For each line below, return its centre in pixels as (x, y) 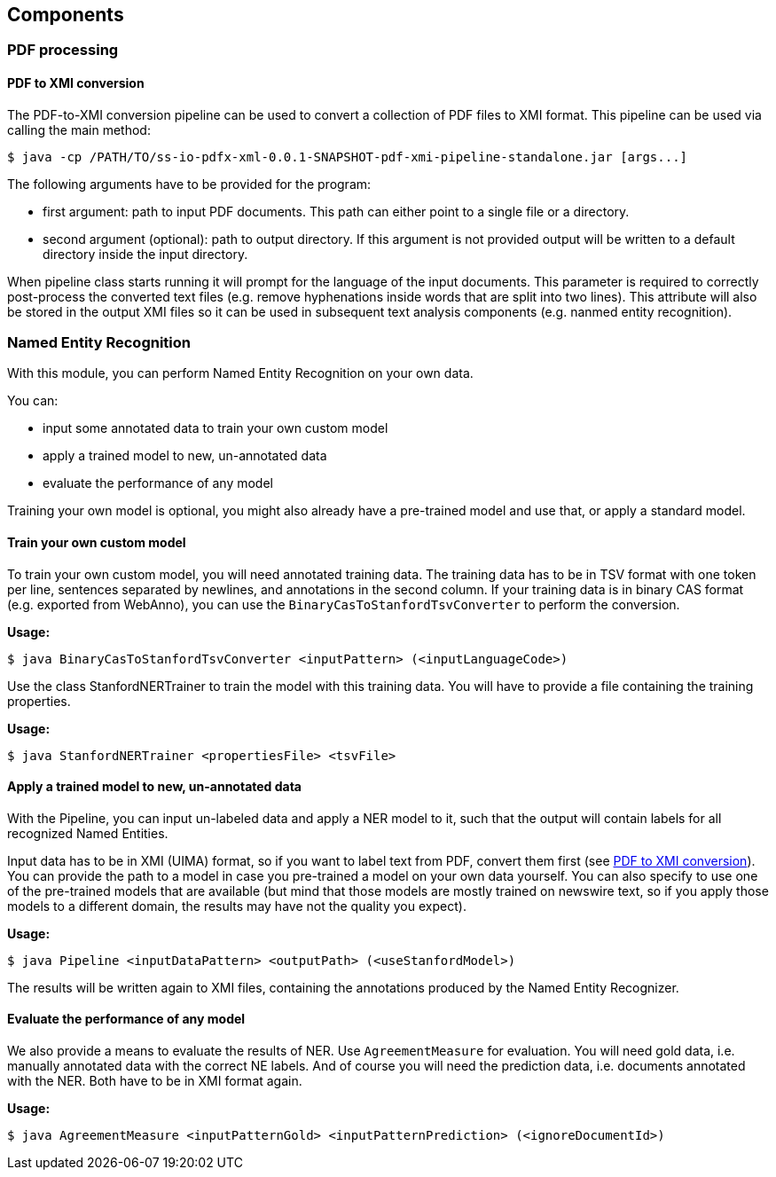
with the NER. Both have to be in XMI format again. (155, 1081)
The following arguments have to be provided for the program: (189, 184)
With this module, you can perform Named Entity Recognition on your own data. (240, 373)
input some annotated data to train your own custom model (216, 428)
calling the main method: (79, 129)
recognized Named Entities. (88, 833)
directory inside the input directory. (145, 254)
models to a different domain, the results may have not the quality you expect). (237, 906)
